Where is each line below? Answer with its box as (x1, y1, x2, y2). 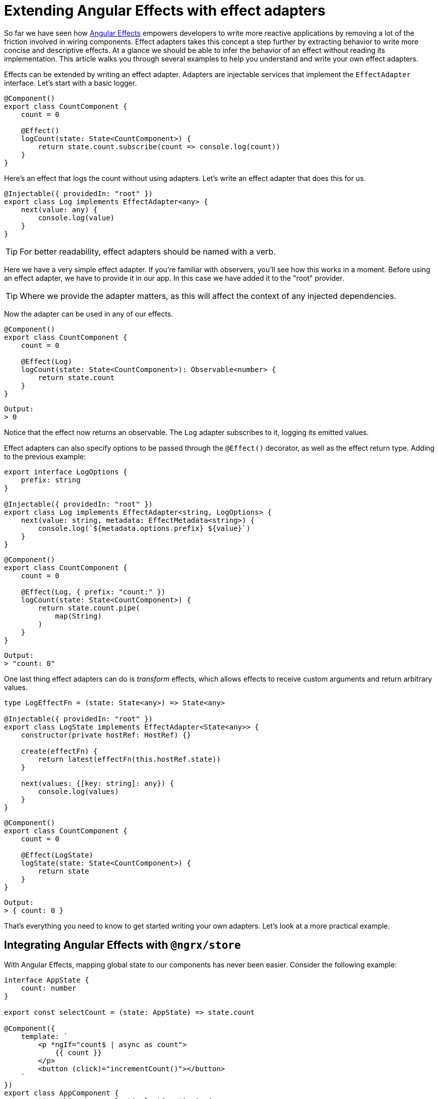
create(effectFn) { (21, 747, 98, 755)
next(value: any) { (21, 205, 98, 214)
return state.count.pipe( (38, 603, 140, 612)
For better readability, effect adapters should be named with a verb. (20, 246, 276, 257)
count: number (21, 984, 77, 992)
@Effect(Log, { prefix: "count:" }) (21, 587, 166, 596)
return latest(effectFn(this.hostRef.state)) (38, 755, 221, 763)
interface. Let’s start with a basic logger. (4, 78, 137, 87)
